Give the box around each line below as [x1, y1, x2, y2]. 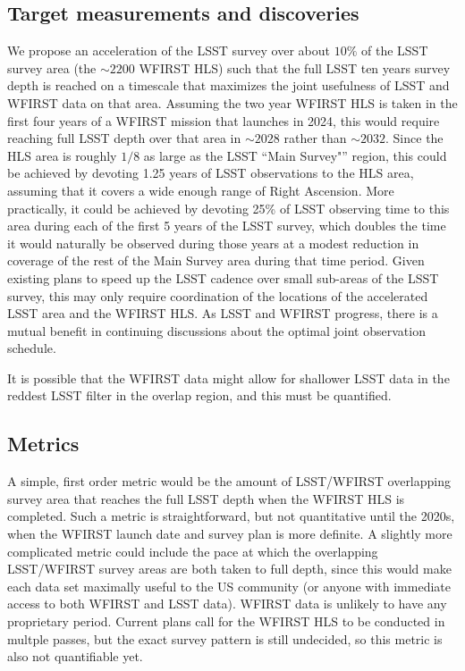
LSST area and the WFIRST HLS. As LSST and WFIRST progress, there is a [7, 304, 438, 323]
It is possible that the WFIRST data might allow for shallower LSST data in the [7, 368, 450, 387]
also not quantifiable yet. [7, 647, 143, 666]
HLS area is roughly [7, 146, 117, 164]
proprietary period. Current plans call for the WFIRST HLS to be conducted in [7, 612, 445, 631]
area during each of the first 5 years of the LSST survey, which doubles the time [7, 216, 446, 235]
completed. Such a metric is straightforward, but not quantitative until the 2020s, [7, 507, 455, 525]
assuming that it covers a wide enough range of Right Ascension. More [7, 180, 394, 199]
